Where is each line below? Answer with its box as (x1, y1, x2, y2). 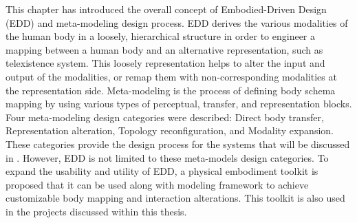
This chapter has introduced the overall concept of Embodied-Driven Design (6, 2, 327, 16)
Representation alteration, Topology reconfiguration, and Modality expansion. (6, 123, 334, 138)
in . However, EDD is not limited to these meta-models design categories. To (6, 150, 329, 164)
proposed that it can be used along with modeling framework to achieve (6, 177, 309, 191)
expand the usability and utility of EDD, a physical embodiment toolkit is (6, 164, 318, 178)
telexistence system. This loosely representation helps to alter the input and (6, 56, 325, 70)
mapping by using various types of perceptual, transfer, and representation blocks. (6, 96, 352, 111)
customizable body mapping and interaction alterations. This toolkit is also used (6, 191, 345, 205)
